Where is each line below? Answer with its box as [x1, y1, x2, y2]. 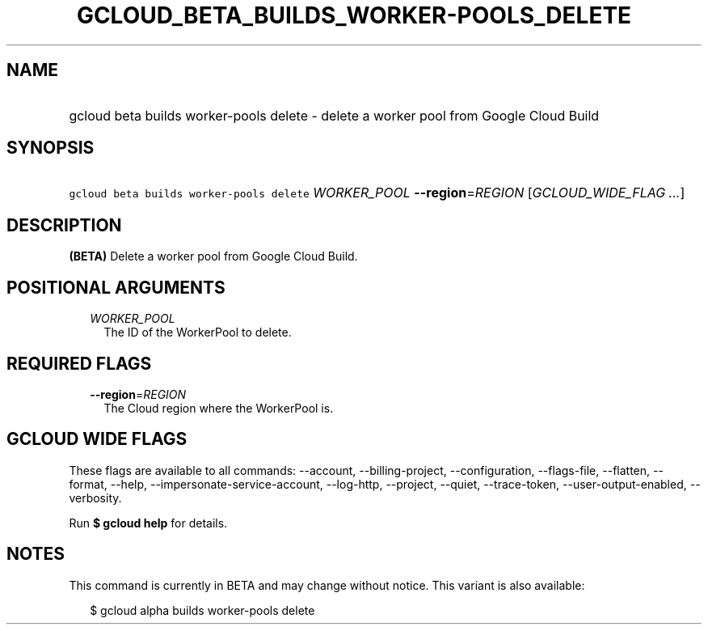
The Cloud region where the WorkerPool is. [103, 400, 334, 415]
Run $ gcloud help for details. [69, 515, 228, 530]
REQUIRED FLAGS [6, 353, 152, 374]
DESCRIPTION [6, 214, 122, 235]
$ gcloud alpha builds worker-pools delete [90, 603, 315, 617]
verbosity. [69, 490, 122, 505]
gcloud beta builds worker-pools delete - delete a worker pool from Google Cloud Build [69, 107, 600, 124]
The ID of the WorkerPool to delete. [103, 325, 292, 340]
